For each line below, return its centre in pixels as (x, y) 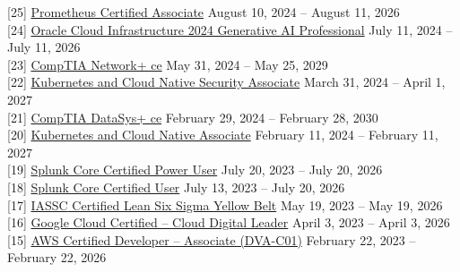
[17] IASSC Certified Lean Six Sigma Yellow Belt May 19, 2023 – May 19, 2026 (225, 204)
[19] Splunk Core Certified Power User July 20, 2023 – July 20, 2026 (195, 170)
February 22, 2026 (57, 257)
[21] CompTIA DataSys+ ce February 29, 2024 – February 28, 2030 (193, 117)
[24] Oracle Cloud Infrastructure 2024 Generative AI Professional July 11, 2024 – (230, 29)
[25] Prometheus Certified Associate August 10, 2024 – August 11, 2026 (204, 12)
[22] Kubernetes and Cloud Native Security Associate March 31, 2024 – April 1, (226, 82)
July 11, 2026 (44, 47)
